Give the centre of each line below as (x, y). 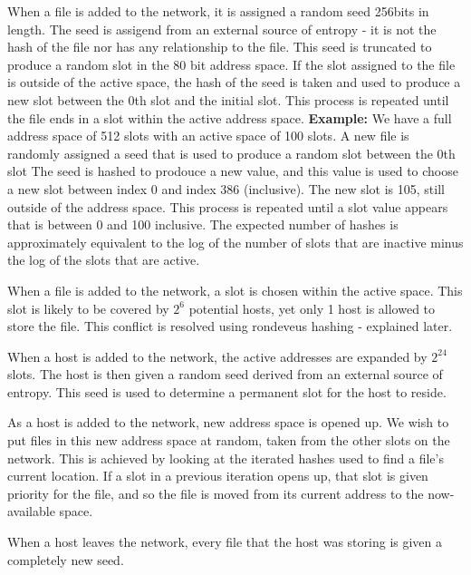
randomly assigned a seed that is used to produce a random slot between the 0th (231, 153)
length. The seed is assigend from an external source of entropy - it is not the (222, 29)
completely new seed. (66, 559)
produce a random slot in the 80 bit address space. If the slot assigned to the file (231, 64)
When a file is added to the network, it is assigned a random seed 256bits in (218, 11)
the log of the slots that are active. (104, 260)
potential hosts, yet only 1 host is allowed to (312, 308)
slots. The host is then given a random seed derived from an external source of (225, 374)
